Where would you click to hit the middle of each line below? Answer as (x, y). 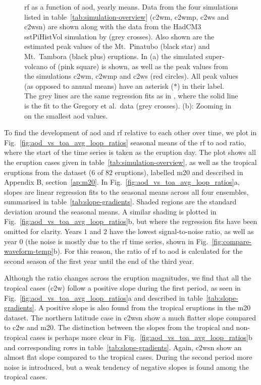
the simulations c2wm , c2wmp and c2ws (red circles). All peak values (131, 76)
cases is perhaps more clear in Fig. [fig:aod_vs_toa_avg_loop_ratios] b (141, 337)
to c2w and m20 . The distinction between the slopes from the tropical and (119, 327)
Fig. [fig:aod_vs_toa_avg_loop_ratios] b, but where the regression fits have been (131, 221)
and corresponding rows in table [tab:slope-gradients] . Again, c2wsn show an (123, 347)
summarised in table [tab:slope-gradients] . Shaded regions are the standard (120, 202)
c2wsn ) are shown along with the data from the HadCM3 (113, 26)
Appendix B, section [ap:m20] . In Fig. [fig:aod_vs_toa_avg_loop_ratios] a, (122, 182)
